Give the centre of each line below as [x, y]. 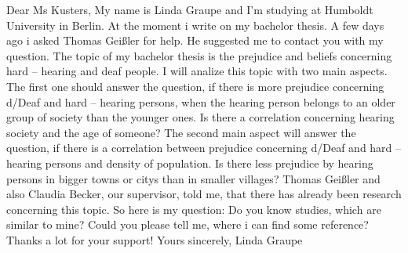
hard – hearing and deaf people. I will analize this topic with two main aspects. [197, 71]
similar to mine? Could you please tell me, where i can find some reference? [188, 224]
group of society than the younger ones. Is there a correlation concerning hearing [200, 117]
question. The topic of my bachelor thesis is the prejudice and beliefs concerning [199, 55]
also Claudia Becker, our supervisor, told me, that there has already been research [204, 194]
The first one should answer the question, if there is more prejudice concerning [195, 86]
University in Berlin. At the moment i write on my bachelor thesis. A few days [195, 25]
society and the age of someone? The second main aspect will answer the [181, 132]
